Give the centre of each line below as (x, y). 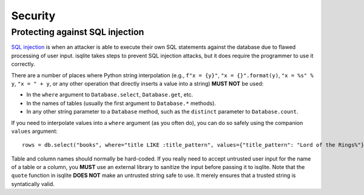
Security (33, 16)
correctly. (23, 64)
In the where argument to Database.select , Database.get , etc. (110, 95)
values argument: (34, 131)
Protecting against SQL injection (78, 32)
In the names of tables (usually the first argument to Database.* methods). (121, 103)
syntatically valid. (33, 184)
